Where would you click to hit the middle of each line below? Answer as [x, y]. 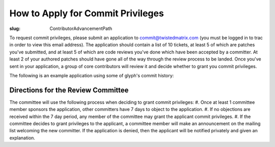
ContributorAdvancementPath [81, 28]
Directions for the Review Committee [69, 90]
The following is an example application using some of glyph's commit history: [92, 75]
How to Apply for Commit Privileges [87, 13]
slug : [15, 28]
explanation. [22, 138]
